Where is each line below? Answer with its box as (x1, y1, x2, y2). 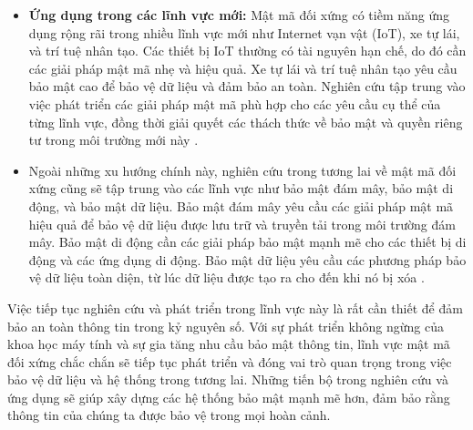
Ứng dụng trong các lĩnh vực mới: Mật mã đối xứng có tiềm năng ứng (28, 5, 450, 24)
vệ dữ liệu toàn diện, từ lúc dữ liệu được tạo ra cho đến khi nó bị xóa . (28, 268, 425, 287)
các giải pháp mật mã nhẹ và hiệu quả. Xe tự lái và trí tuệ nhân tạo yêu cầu (28, 58, 458, 77)
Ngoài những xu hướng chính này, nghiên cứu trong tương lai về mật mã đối (28, 160, 457, 179)
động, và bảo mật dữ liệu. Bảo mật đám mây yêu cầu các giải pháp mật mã (28, 196, 454, 215)
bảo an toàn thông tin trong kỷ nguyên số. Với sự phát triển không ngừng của (7, 316, 445, 335)
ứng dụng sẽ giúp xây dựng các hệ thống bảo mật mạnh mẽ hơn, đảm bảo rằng (7, 387, 450, 406)
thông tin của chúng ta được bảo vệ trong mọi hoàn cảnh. (7, 405, 331, 425)
